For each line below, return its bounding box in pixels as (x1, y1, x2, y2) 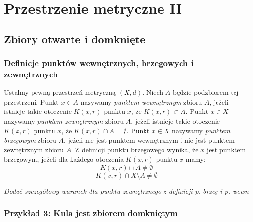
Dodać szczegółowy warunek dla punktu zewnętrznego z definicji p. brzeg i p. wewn (4, 186, 249, 196)
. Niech (142, 87, 163, 97)
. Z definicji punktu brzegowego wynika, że (71, 144, 199, 154)
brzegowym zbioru (4, 135, 56, 145)
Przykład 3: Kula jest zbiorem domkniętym (4, 206, 178, 219)
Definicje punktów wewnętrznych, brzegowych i (4, 57, 194, 69)
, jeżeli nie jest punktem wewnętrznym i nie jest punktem (63, 135, 235, 145)
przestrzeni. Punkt (4, 96, 59, 107)
